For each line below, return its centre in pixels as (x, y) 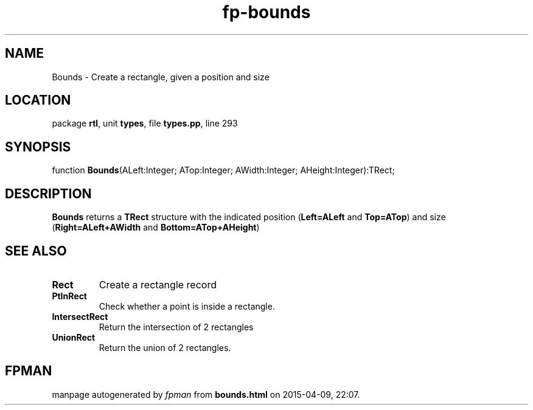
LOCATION (38, 100)
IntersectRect (80, 316)
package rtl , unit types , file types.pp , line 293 (145, 123)
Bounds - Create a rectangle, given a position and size (161, 77)
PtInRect (69, 296)
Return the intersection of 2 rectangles (176, 327)
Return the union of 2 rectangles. (165, 347)
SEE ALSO (36, 251)
